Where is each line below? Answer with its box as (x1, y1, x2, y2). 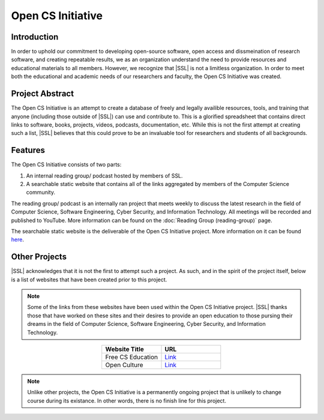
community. (26, 189, 55, 196)
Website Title (105, 345, 144, 353)
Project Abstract (11, 89, 74, 99)
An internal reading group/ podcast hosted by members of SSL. (26, 172, 183, 179)
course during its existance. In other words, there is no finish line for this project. (27, 397, 226, 404)
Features (11, 145, 45, 155)
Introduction (11, 32, 59, 42)
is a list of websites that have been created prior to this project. (11, 276, 167, 283)
